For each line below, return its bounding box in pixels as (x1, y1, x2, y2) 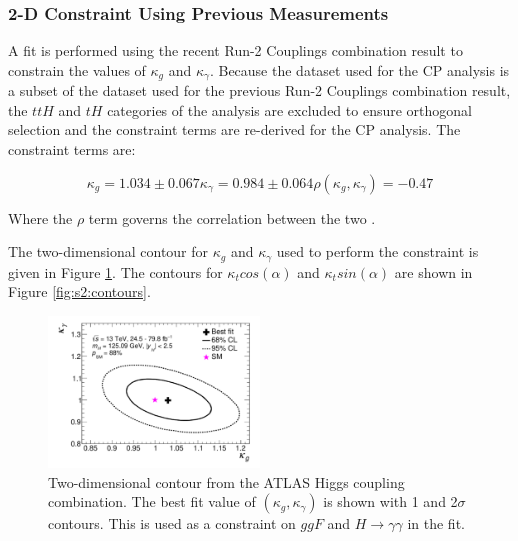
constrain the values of (8, 59, 146, 80)
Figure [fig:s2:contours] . (8, 281, 151, 302)
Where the (8, 207, 73, 228)
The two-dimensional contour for (8, 241, 209, 262)
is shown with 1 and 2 (323, 491, 458, 512)
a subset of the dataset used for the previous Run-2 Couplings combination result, (8, 80, 511, 101)
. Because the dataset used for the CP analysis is (209, 59, 510, 80)
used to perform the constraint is (276, 241, 479, 262)
